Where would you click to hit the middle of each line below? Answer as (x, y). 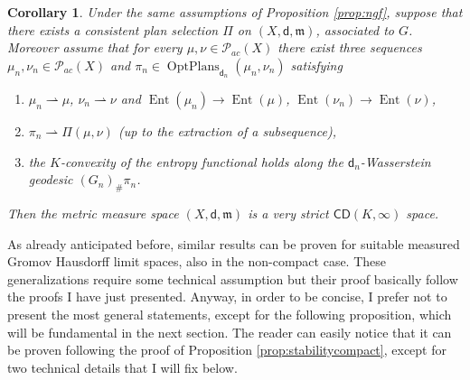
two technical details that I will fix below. (122, 367)
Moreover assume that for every (95, 47)
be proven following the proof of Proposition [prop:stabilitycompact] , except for (227, 350)
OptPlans (193, 66)
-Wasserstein (395, 161)
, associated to (355, 29)
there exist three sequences (350, 47)
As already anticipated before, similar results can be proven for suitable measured (234, 243)
